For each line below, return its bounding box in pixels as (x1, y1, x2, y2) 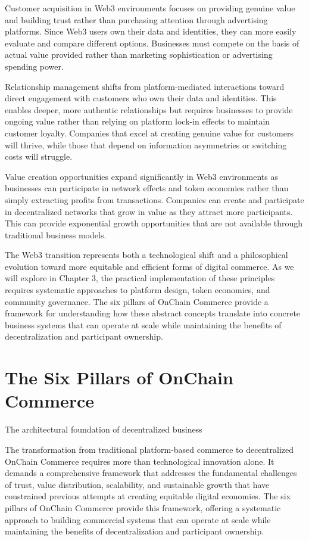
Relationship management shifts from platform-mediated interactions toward (5, 80, 285, 92)
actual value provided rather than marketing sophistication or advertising (5, 48, 273, 61)
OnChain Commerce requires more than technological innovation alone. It (5, 455, 274, 467)
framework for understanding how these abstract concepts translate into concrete (5, 307, 301, 319)
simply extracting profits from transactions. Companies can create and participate (5, 193, 304, 206)
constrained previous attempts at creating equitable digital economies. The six (5, 490, 291, 502)
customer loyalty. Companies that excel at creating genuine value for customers (5, 126, 294, 139)
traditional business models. (5, 228, 107, 241)
